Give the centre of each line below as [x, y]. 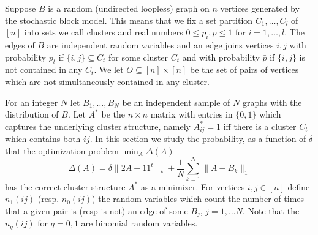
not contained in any [44, 69]
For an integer [32, 102]
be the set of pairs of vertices [244, 69]
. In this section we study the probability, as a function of [198, 139]
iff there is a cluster [260, 126]
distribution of [32, 114]
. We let [109, 69]
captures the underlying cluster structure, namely [98, 126]
